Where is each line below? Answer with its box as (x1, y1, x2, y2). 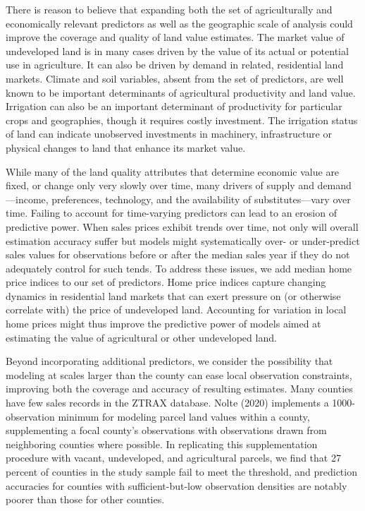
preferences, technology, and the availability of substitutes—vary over (51, 191, 351, 206)
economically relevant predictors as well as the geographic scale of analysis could (6, 16, 353, 30)
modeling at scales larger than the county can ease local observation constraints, (6, 367, 352, 382)
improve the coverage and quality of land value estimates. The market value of (6, 30, 345, 44)
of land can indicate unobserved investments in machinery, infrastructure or (6, 126, 332, 141)
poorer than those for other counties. (6, 492, 165, 507)
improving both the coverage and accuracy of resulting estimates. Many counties (6, 381, 353, 396)
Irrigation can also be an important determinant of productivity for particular (6, 99, 342, 114)
